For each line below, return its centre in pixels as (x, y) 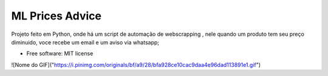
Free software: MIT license (60, 54)
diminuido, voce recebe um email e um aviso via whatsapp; (85, 42)
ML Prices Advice (56, 16)
